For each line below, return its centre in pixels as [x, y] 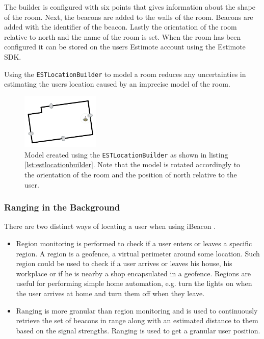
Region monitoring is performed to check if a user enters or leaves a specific [134, 243]
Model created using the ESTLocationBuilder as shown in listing [126, 154]
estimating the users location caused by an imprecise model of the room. [117, 84]
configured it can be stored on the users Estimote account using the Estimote [125, 47]
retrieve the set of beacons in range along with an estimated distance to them [137, 320]
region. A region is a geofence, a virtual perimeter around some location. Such [138, 253]
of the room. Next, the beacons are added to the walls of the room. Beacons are [129, 17]
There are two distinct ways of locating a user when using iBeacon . [110, 226]
